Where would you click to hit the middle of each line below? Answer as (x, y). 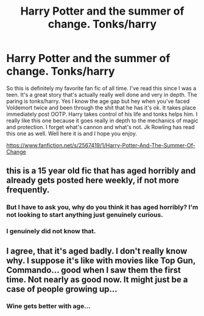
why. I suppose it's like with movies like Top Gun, (101, 260)
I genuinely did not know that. (51, 231)
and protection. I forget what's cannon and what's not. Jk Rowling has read (100, 127)
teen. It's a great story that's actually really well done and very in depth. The (102, 94)
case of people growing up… (62, 289)
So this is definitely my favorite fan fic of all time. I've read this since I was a (101, 88)
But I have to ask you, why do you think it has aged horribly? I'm (102, 207)
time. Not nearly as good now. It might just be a (97, 279)
